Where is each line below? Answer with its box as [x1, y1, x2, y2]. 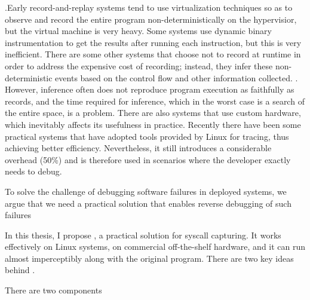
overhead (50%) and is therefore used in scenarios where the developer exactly [5, 153, 291, 166]
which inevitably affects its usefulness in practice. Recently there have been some [5, 118, 301, 130]
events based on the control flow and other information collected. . [55, 71, 298, 84]
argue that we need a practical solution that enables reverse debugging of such [5, 197, 291, 209]
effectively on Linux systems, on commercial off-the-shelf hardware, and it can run [5, 240, 306, 253]
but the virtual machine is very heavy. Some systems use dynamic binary [5, 25, 272, 37]
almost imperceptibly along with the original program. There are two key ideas [5, 252, 294, 264]
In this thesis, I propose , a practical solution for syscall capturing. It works [5, 228, 281, 241]
